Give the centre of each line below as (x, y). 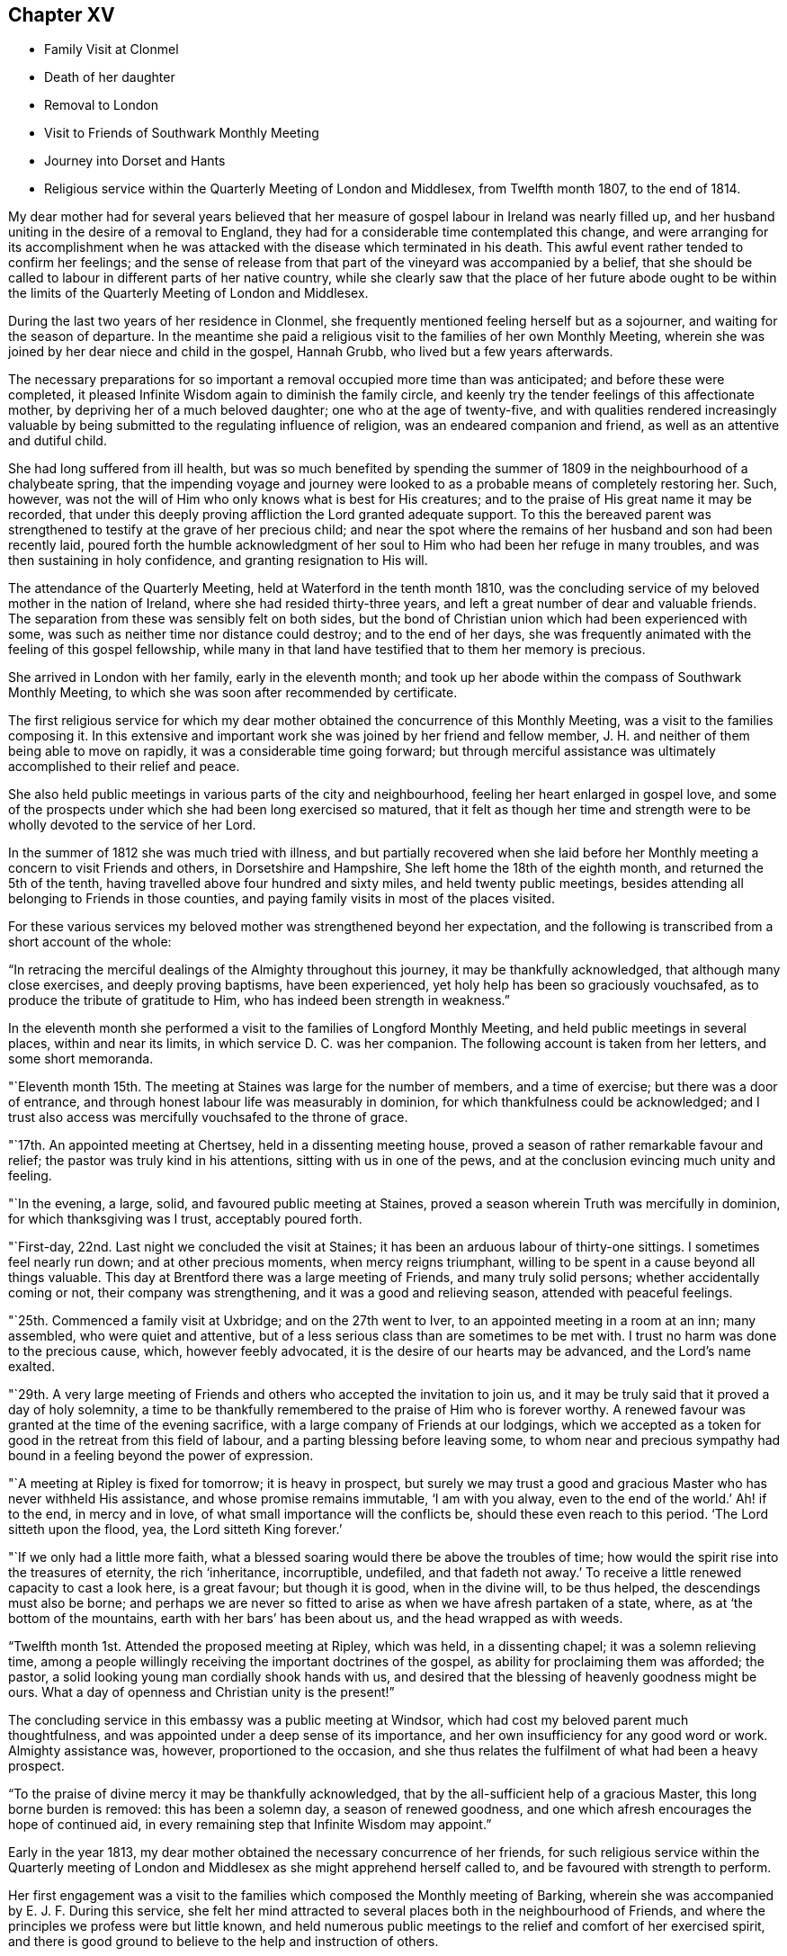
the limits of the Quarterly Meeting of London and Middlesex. (188, 293)
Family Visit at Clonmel (112, 49)
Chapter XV (62, 15)
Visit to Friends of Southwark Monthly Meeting (182, 133)
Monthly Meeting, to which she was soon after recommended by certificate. (233, 693)
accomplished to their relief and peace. (124, 767)
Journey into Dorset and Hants (135, 161)
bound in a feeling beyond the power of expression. (161, 1456)
